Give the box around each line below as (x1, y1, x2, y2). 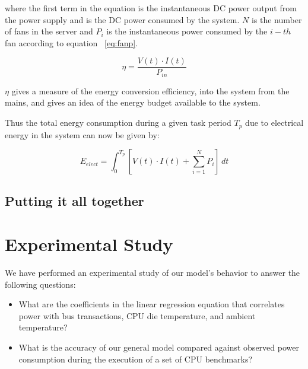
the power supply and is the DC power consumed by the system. (5, 13, 240, 26)
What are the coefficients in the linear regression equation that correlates (18, 298, 285, 310)
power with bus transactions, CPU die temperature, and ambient (18, 309, 256, 322)
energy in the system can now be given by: (5, 128, 160, 141)
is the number (251, 13, 302, 26)
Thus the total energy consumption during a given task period (5, 116, 231, 129)
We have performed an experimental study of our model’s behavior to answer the (5, 266, 300, 279)
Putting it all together (5, 191, 144, 209)
